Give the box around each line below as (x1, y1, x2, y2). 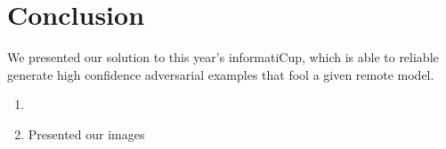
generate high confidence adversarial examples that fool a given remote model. (7, 65, 434, 83)
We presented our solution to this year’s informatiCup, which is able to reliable (7, 48, 439, 67)
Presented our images (28, 124, 145, 143)
